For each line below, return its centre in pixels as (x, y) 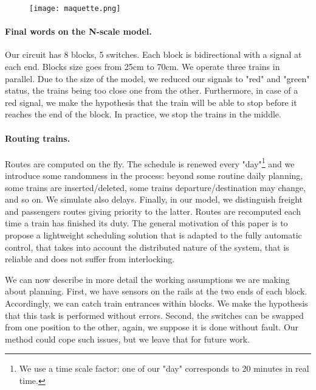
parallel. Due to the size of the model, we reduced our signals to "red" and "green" (157, 78)
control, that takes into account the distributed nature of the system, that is (147, 247)
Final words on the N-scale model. (78, 31)
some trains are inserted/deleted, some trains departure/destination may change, (155, 187)
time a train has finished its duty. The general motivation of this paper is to (146, 223)
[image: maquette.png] (75, 9)
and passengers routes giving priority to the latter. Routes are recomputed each (153, 211)
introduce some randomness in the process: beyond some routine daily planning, (154, 176)
